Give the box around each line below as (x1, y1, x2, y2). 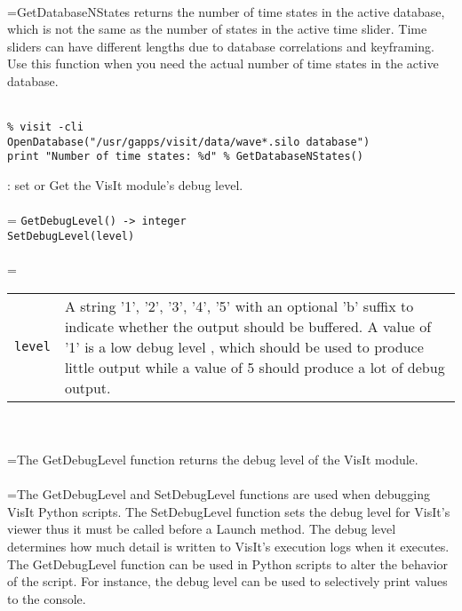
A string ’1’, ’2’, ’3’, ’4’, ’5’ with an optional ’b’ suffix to (64, 295, 414, 316)
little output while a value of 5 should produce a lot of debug (64, 356, 445, 377)
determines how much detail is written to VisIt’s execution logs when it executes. (7, 536, 450, 555)
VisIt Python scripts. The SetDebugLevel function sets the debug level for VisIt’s (7, 502, 450, 520)
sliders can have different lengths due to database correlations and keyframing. (7, 36, 434, 55)
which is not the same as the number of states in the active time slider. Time (7, 20, 427, 38)
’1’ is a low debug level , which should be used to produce (64, 336, 424, 357)
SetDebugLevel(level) (7, 229, 135, 242)
